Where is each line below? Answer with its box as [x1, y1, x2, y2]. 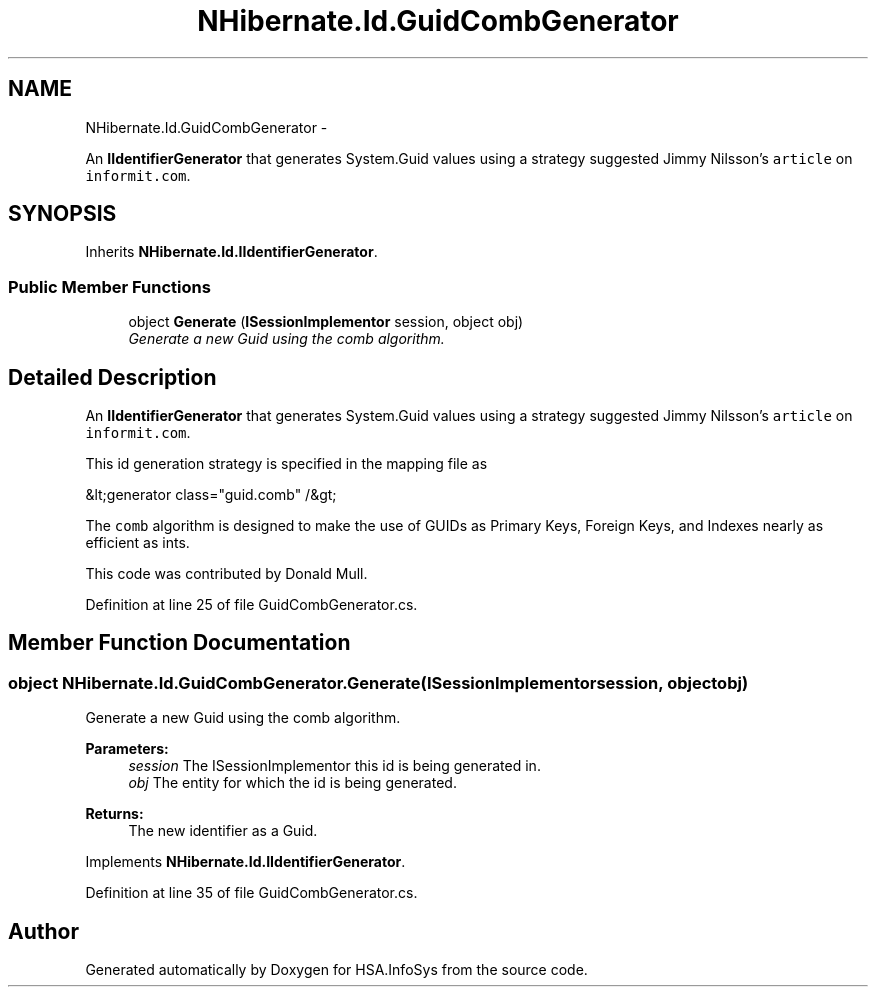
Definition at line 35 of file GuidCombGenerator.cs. [85, 884, 418, 902]
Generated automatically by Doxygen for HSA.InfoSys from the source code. [85, 961, 588, 979]
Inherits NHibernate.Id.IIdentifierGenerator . [85, 243, 378, 261]
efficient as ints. [85, 534, 190, 552]
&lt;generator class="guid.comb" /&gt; [85, 486, 337, 504]
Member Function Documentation [8, 630, 351, 656]
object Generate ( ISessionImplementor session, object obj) [128, 313, 524, 331]
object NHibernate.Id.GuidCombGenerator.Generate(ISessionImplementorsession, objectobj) [8, 672, 749, 693]
